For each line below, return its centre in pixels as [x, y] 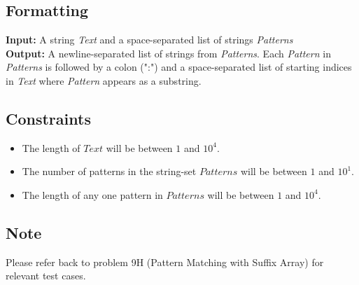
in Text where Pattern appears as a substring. [104, 80]
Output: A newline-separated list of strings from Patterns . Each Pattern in [168, 53]
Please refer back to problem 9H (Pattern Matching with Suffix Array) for [165, 262]
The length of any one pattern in [92, 194]
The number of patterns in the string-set [109, 171]
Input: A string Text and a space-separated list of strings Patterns [149, 40]
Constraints [48, 118]
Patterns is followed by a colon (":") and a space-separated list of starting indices [179, 67]
